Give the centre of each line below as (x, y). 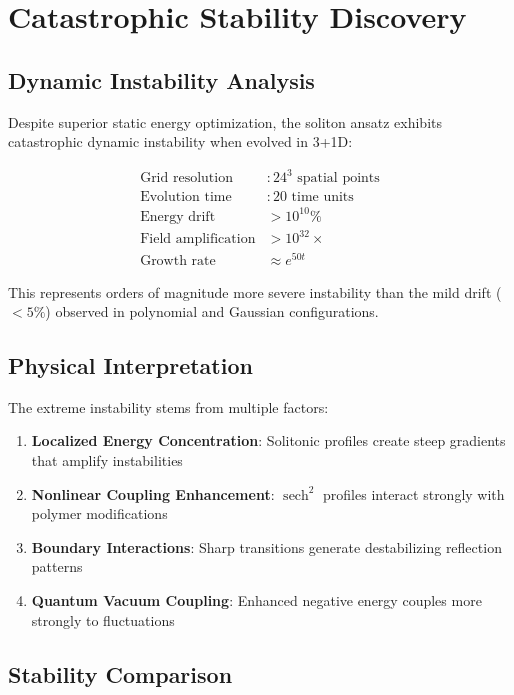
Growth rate (178, 261)
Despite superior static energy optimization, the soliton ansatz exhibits (225, 121)
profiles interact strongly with (414, 493)
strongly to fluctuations (103, 619)
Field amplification (198, 239)
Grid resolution (186, 178)
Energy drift (178, 216)
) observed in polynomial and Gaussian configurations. (212, 311)
